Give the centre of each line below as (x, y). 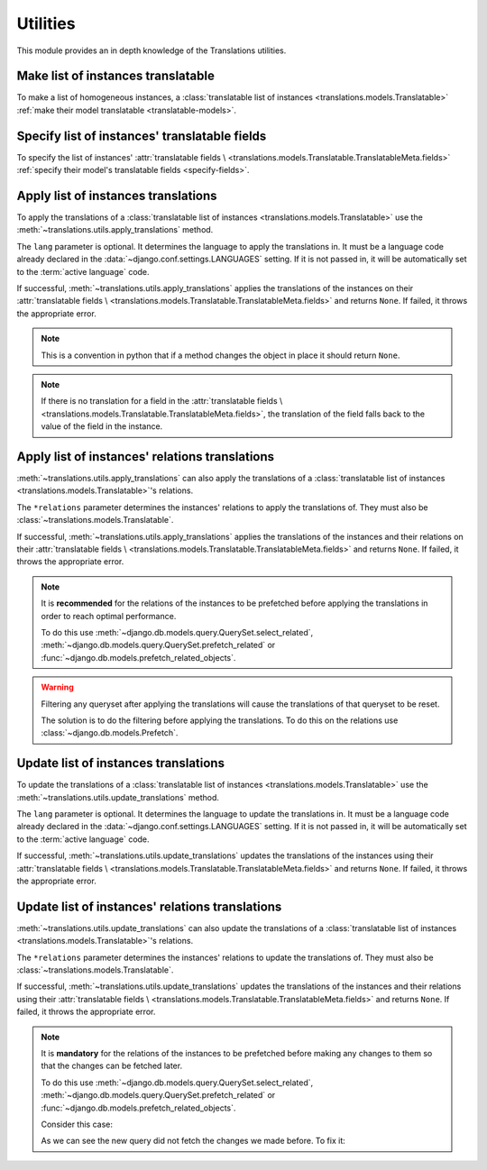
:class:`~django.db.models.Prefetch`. (110, 733)
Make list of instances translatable (116, 76)
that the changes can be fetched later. (112, 1066)
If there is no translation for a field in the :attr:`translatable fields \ (162, 401)
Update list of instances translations (121, 763)
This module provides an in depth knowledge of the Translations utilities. (152, 50)
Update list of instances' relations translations (149, 906)
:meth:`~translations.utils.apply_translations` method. (115, 230)
